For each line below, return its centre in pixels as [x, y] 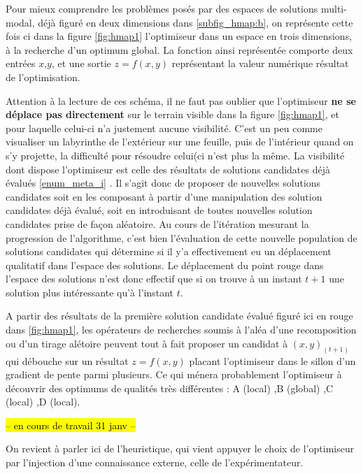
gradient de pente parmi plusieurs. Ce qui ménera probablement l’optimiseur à [174, 374]
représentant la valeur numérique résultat [260, 63]
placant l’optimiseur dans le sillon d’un [272, 360]
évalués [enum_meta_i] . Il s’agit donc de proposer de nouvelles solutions [163, 183]
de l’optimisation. [43, 77]
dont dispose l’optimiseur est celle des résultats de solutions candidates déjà [168, 169]
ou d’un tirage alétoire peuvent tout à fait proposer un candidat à [147, 343]
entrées [21, 63]
